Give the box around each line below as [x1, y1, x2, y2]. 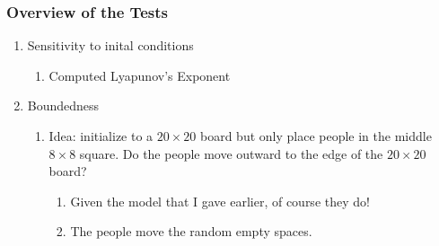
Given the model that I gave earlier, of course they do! [70, 191, 370, 210]
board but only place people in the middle [199, 127, 432, 145]
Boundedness [27, 96, 100, 115]
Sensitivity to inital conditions [27, 36, 194, 55]
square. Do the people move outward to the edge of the [79, 144, 383, 163]
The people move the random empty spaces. [70, 222, 312, 241]
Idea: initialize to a [48, 127, 154, 145]
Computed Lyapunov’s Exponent [48, 66, 231, 84]
